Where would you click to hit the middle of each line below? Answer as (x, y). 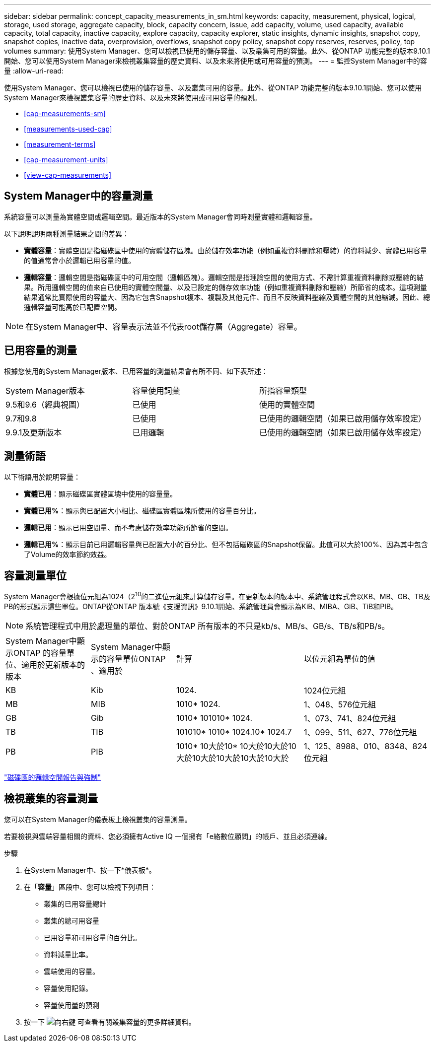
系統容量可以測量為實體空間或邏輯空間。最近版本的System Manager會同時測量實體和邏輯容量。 (160, 216)
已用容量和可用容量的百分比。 (92, 937)
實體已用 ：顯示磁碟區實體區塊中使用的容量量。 (100, 493)
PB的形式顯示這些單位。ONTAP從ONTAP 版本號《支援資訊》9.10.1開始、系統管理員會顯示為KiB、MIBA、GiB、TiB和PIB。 (201, 607)
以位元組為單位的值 (340, 659)
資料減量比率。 (68, 954)
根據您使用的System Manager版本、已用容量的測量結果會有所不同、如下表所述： (136, 371)
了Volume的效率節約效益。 (68, 554)
